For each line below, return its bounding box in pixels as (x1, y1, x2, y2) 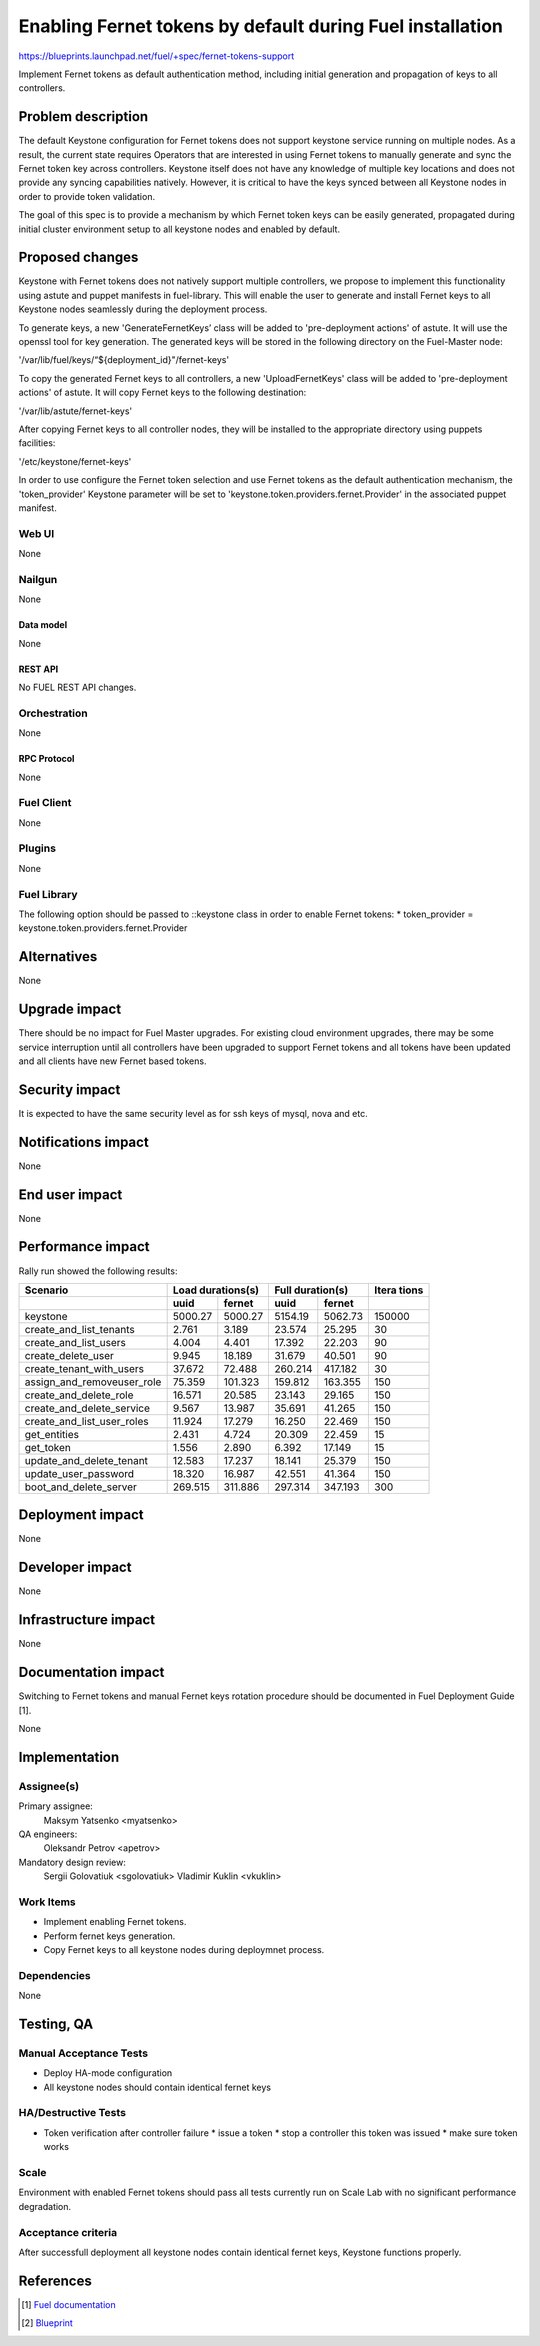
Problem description (18, 108, 149, 125)
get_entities (24, 1427, 80, 1441)
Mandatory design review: (18, 1856, 127, 1868)
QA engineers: (18, 1828, 78, 1840)
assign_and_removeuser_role (24, 1375, 162, 1389)
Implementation (18, 1748, 120, 1765)
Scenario (24, 1283, 69, 1297)
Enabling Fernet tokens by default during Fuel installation (18, 15, 504, 37)
